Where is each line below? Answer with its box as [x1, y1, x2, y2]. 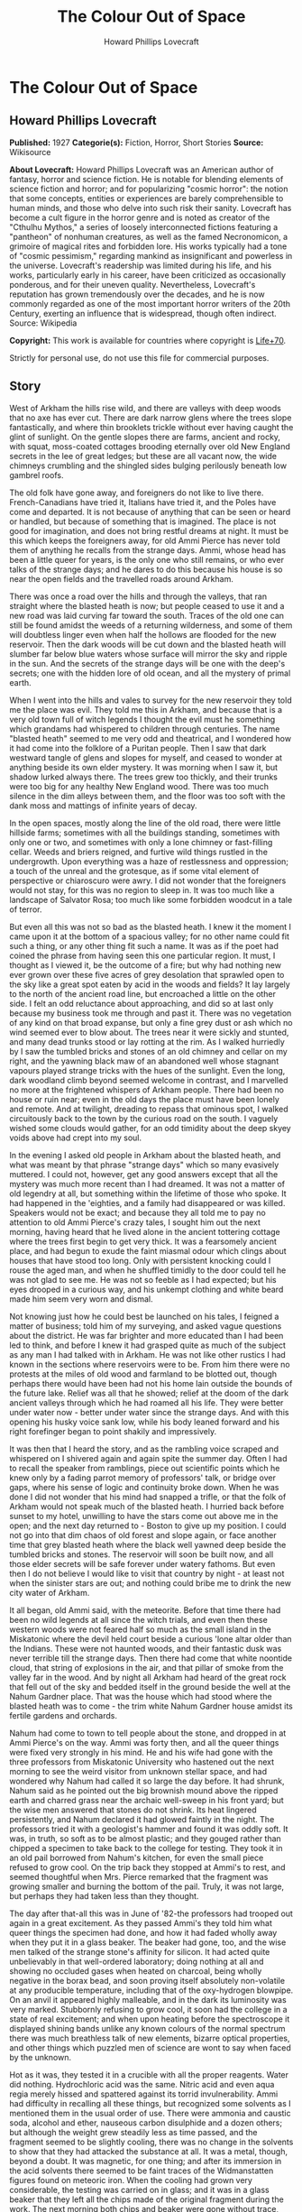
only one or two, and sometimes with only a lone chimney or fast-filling [9, 836, 273, 847]
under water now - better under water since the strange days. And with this [9, 1406, 289, 1417]
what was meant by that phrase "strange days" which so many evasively [9, 1159, 279, 1170]
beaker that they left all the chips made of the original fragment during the [9, 2194, 284, 2205]
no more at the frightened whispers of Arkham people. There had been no [9, 1084, 284, 1095]
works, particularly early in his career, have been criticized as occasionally [9, 269, 287, 281]
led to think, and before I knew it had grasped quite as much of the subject [9, 1340, 287, 1350]
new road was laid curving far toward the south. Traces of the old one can [9, 610, 285, 621]
